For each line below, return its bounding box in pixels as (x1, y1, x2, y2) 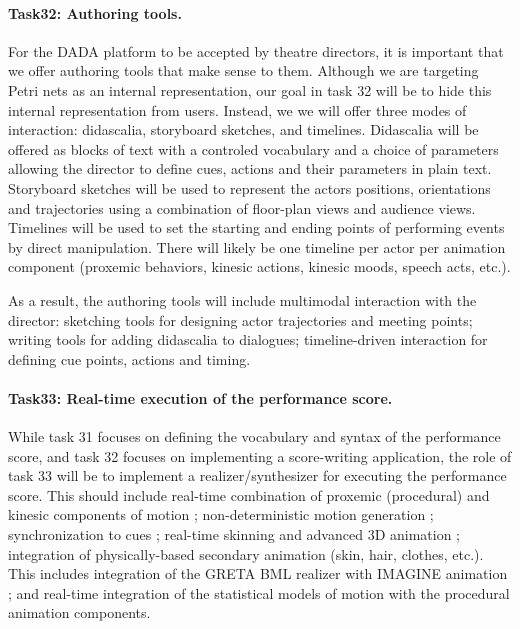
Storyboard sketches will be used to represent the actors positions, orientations (8, 177, 491, 198)
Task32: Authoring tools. (8, 2, 182, 23)
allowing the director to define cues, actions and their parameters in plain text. (8, 158, 492, 179)
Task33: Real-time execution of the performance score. (8, 387, 393, 408)
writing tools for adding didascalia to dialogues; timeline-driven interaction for (8, 329, 488, 350)
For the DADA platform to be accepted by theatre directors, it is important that (8, 40, 504, 61)
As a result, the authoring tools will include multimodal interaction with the (8, 289, 477, 310)
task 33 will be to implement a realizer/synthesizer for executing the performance (8, 465, 507, 486)
